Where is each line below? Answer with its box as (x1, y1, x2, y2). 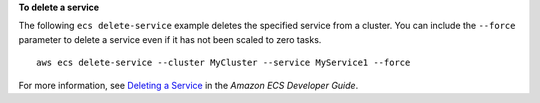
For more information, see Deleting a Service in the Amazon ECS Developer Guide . (18, 79, 359, 91)
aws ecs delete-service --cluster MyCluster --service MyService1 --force (36, 57, 411, 69)
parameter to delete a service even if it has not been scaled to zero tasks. (18, 33, 322, 45)
